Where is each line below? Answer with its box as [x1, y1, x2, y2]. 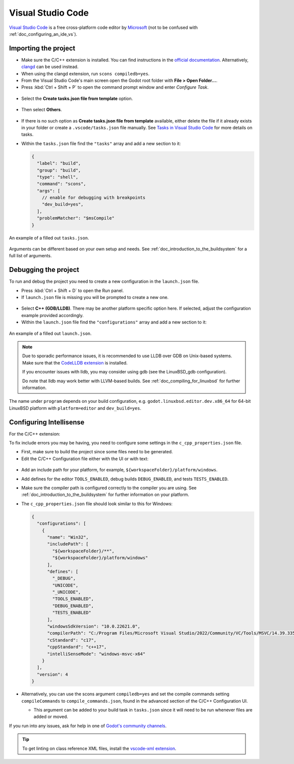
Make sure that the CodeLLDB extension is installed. [22, 360, 128, 366]
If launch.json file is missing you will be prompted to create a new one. [21, 295, 169, 300]
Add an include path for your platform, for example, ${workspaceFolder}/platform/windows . [21, 467, 218, 473]
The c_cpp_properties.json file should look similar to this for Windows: [21, 500, 173, 507]
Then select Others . [21, 107, 62, 113]
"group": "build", [37, 167, 81, 173]
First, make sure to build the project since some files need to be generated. [21, 449, 173, 455]
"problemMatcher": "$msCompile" [37, 216, 115, 221]
